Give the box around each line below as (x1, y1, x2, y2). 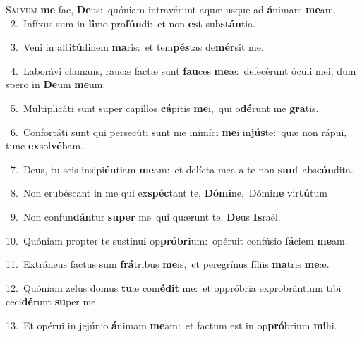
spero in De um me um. (6, 77, 106, 92)
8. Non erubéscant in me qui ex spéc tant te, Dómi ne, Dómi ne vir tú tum (10, 185, 327, 200)
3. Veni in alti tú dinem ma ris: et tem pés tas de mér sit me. (10, 39, 264, 54)
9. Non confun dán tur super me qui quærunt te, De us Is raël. (10, 209, 281, 223)
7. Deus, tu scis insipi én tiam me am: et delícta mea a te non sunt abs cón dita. (10, 161, 354, 176)
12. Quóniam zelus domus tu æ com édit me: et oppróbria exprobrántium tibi (6, 280, 342, 295)
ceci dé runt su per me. (6, 294, 99, 309)
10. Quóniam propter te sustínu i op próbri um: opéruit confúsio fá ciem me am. (6, 233, 348, 247)
